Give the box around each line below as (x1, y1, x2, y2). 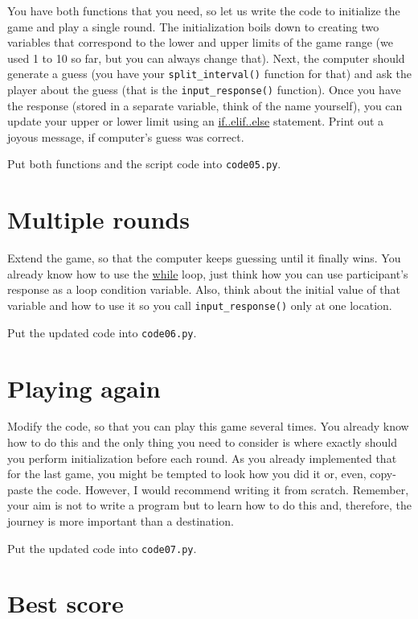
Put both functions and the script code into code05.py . (7, 155, 281, 172)
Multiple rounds (7, 203, 190, 236)
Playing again (7, 371, 161, 404)
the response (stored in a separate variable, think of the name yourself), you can (7, 97, 403, 113)
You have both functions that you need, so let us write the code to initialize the (7, 2, 400, 19)
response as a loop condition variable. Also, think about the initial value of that (7, 281, 400, 298)
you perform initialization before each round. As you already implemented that (7, 449, 397, 466)
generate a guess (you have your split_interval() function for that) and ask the (7, 65, 412, 82)
